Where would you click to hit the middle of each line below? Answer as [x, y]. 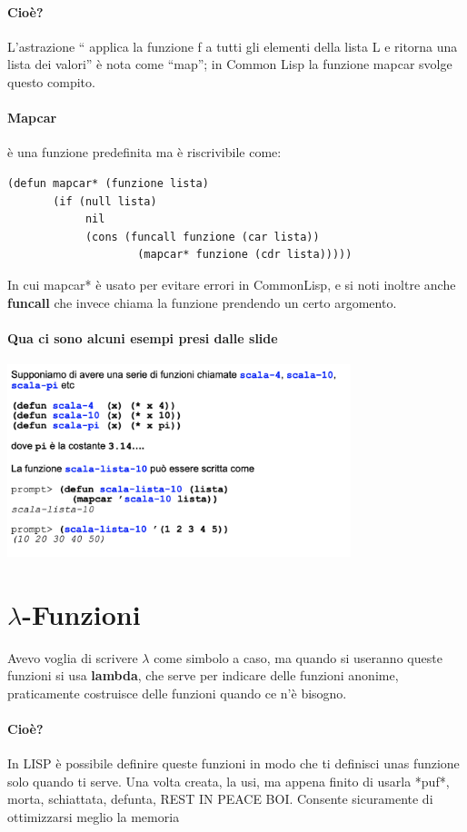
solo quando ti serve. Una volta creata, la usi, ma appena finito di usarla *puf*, [229, 781]
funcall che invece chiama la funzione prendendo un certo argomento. [202, 302]
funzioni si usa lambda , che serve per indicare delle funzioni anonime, [203, 675]
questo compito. [51, 81]
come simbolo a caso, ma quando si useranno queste [298, 657]
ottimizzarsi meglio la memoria [94, 816]
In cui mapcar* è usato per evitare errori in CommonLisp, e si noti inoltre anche [232, 284]
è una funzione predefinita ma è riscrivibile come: [144, 152]
